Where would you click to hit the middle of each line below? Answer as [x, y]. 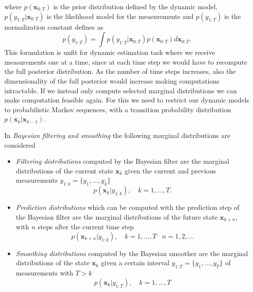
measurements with [44, 273]
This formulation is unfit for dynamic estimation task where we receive [110, 52]
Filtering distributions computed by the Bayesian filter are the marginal [123, 161]
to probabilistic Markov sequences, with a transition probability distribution [118, 109]
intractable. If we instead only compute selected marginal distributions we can [121, 90]
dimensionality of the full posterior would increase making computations [112, 80]
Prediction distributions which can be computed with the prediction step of [127, 207]
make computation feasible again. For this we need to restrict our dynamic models [127, 100]
